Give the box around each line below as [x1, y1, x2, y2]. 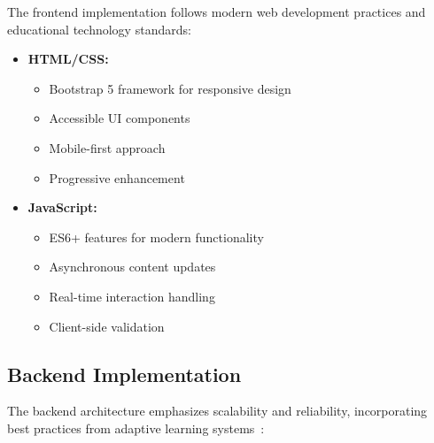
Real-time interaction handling [49, 286, 215, 305]
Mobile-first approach [49, 138, 166, 157]
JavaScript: [27, 198, 97, 217]
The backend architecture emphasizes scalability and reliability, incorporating [7, 401, 428, 420]
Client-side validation [49, 317, 165, 335]
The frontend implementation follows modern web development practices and [7, 3, 426, 20]
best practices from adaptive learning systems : [7, 418, 265, 437]
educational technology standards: [7, 19, 191, 38]
